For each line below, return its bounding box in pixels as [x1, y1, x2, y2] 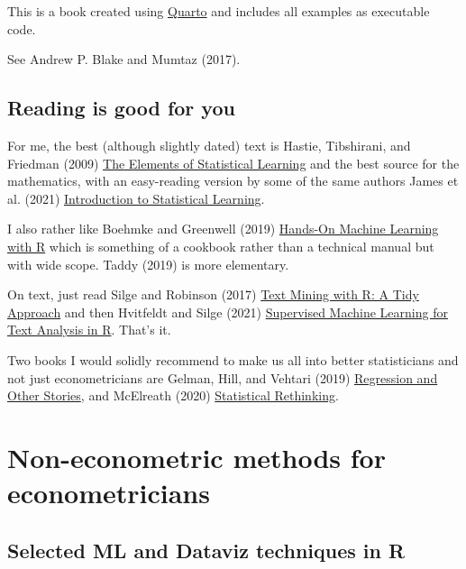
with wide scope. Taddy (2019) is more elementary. [7, 254, 289, 273]
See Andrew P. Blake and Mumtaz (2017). [7, 50, 241, 69]
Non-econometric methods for [7, 438, 386, 475]
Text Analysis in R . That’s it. [7, 320, 171, 339]
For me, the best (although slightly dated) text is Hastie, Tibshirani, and [7, 135, 411, 154]
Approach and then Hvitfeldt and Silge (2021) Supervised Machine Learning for [7, 302, 448, 321]
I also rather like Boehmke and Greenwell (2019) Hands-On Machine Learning [7, 219, 439, 238]
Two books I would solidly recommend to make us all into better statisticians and [7, 350, 459, 369]
